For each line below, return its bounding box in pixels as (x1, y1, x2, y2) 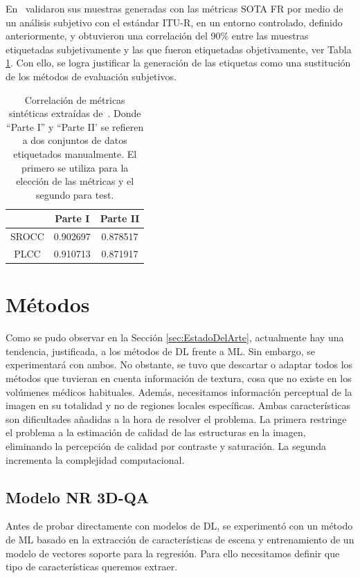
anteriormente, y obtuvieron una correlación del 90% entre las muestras (6, 28, 309, 43)
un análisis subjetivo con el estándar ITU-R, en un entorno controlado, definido (6, 15, 343, 29)
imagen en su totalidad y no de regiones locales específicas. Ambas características (6, 398, 351, 413)
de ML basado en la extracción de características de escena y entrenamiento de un (6, 532, 354, 546)
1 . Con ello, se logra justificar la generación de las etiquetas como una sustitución (6, 55, 351, 70)
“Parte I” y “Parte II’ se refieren (6, 119, 144, 134)
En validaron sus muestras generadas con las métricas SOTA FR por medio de (6, 1, 343, 15)
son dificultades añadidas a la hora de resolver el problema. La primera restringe (6, 411, 347, 426)
